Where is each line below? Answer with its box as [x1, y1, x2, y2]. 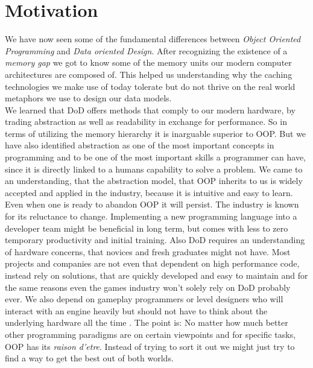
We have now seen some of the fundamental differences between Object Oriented [5, 33, 301, 45]
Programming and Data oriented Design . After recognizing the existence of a [5, 44, 288, 57]
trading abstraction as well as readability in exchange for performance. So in [5, 115, 287, 128]
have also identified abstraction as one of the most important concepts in [5, 139, 274, 151]
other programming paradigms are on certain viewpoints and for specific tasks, [5, 328, 296, 340]
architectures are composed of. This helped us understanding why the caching [5, 68, 292, 80]
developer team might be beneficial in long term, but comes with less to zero [5, 221, 288, 234]
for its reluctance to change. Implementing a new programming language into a [5, 210, 297, 223]
